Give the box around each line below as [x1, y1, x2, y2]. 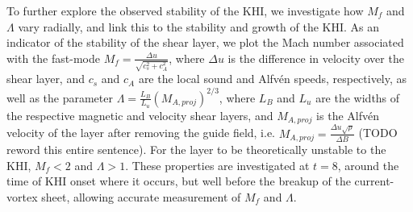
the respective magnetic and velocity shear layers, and [6, 106, 273, 123]
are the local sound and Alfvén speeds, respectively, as [138, 70, 407, 87]
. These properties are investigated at [125, 156, 310, 173]
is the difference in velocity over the [227, 49, 404, 66]
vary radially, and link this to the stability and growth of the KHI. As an [18, 18, 380, 35]
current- [354, 173, 394, 189]
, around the [337, 156, 399, 173]
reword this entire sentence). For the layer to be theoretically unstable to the [6, 141, 386, 158]
